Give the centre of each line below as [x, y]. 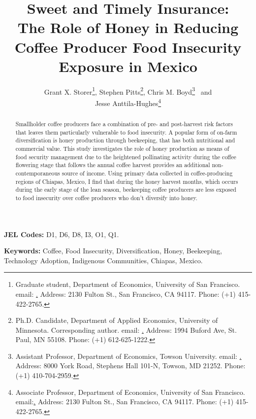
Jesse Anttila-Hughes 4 [128, 102]
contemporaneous [38, 173]
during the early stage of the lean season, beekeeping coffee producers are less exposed [126, 190]
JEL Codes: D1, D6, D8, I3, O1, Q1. [62, 234]
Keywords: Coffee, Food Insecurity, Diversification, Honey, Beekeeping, [113, 251]
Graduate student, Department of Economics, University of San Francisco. [128, 284]
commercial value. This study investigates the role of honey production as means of [122, 148]
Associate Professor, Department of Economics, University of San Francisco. [130, 392]
